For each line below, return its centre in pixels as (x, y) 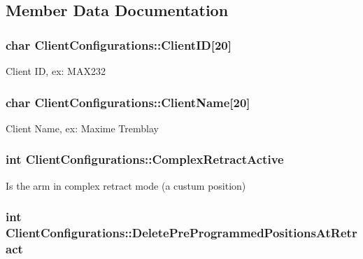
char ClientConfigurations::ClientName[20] (128, 102)
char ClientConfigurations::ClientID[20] (119, 44)
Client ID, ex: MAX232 (56, 71)
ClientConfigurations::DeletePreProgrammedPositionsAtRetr (181, 233)
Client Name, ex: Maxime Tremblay (82, 128)
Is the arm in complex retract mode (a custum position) (126, 185)
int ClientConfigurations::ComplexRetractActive (145, 159)
